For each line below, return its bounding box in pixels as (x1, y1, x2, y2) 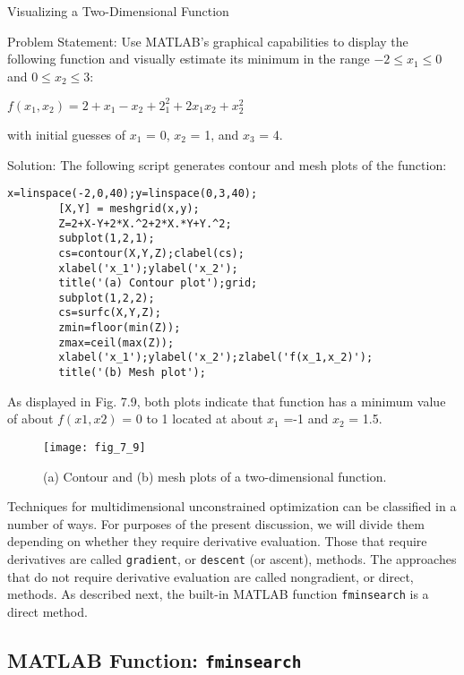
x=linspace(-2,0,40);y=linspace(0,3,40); (7, 187, 258, 201)
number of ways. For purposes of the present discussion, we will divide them (7, 514, 425, 533)
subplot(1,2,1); (58, 232, 155, 245)
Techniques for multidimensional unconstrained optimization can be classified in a (7, 497, 457, 516)
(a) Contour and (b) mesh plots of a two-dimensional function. (43, 466, 387, 485)
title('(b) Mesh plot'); (58, 366, 206, 380)
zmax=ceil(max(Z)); (58, 336, 175, 349)
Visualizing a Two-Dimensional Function (7, 2, 229, 20)
